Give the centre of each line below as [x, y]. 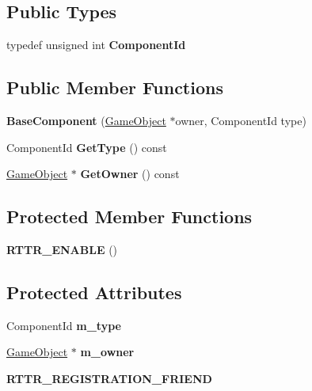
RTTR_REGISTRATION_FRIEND [109, 378]
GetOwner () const [130, 174]
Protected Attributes [94, 292]
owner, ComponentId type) [241, 120]
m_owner [107, 352]
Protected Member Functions [129, 216]
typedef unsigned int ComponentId [96, 45]
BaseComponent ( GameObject [86, 120]
